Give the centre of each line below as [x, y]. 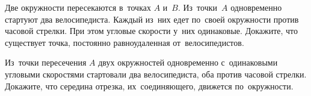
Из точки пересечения [46, 62]
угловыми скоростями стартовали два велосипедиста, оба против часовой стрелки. [156, 74]
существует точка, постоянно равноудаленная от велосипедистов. [125, 42]
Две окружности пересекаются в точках [78, 7]
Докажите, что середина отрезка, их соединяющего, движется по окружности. [149, 86]
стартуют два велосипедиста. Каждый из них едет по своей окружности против [152, 19]
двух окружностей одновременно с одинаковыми [188, 62]
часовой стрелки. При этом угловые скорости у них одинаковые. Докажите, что [152, 31]
